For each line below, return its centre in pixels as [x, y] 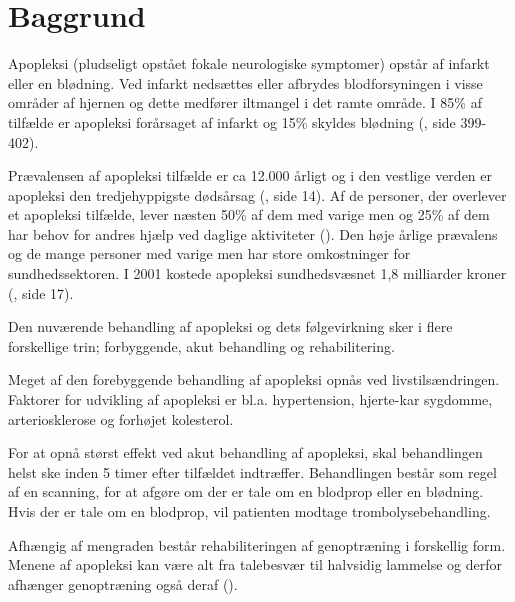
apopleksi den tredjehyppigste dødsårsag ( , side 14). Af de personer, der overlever [257, 194]
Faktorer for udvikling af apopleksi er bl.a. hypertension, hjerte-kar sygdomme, [250, 399]
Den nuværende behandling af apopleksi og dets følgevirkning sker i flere [230, 326]
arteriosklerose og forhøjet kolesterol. [121, 418]
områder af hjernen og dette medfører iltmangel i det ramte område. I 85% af [245, 102]
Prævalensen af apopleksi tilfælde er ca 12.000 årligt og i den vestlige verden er [250, 175]
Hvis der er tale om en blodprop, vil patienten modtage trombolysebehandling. [249, 511]
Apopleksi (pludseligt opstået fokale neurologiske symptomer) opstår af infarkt [249, 63]
